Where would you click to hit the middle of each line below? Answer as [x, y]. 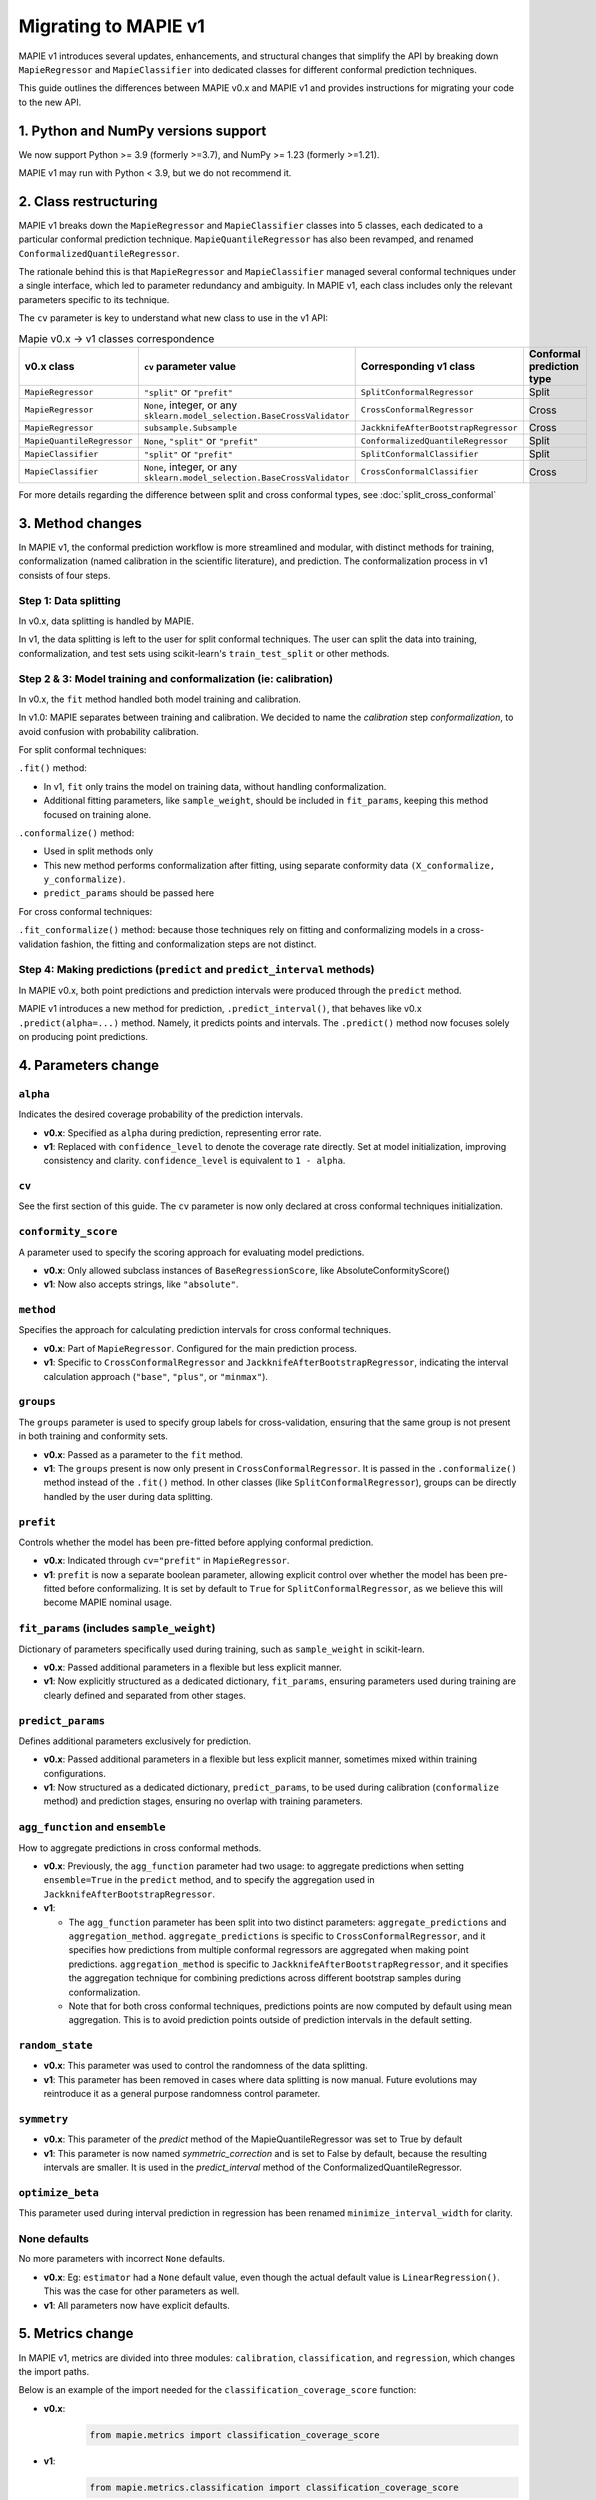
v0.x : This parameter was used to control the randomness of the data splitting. [206, 2066]
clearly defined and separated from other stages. [145, 1695]
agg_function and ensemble [92, 1827]
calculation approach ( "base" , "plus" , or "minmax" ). [156, 1376]
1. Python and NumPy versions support [142, 130]
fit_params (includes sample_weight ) [117, 1628]
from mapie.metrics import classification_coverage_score [234, 2434]
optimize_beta [59, 2192]
